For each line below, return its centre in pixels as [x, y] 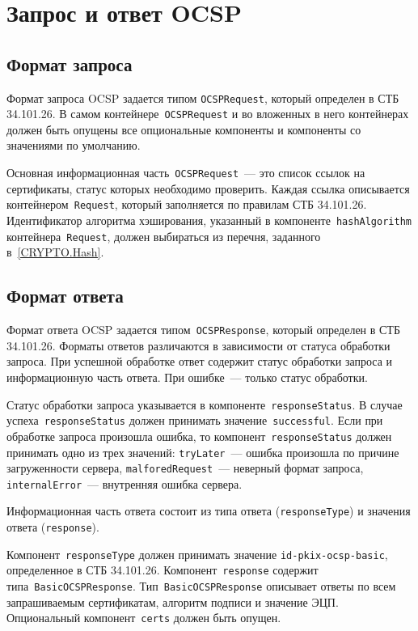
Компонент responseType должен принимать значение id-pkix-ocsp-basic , [197, 554]
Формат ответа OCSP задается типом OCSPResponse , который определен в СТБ [203, 330]
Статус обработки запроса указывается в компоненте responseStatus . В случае [205, 404]
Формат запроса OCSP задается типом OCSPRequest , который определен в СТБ [203, 97]
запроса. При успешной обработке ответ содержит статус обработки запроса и [200, 361]
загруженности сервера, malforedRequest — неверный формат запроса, [185, 468]
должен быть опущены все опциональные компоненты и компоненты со [184, 129]
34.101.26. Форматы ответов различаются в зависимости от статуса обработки [198, 345]
